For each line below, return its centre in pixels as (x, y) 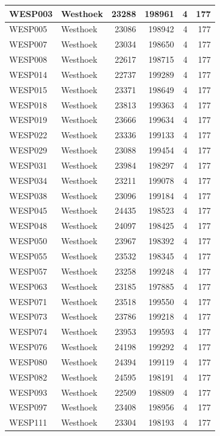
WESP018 (28, 104)
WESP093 (28, 392)
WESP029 (28, 150)
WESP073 (28, 316)
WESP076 (28, 347)
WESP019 (28, 120)
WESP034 (28, 180)
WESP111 (28, 422)
